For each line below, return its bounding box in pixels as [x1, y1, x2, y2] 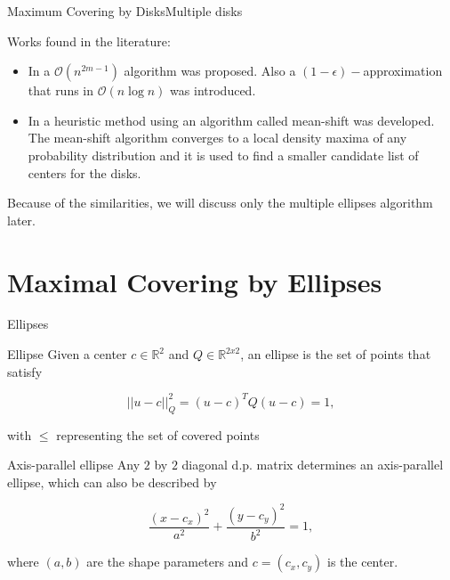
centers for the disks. [28, 163, 141, 182]
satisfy [7, 362, 43, 380]
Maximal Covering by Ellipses [7, 263, 382, 299]
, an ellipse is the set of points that [240, 345, 431, 364]
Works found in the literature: [7, 31, 171, 50]
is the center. [327, 552, 398, 571]
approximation [363, 61, 443, 80]
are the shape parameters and [86, 552, 249, 571]
